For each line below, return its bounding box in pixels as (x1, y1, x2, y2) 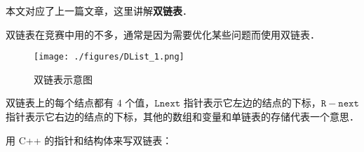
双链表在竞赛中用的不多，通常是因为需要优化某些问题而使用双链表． (6, 27, 320, 41)
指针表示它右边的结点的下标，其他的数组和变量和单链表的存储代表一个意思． (6, 109, 359, 124)
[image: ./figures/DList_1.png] (34, 52, 184, 62)
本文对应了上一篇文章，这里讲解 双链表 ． (6, 4, 192, 18)
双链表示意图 (34, 71, 93, 86)
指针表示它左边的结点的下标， (183, 95, 321, 110)
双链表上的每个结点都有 (6, 95, 114, 110)
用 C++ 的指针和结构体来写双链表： (6, 132, 173, 147)
